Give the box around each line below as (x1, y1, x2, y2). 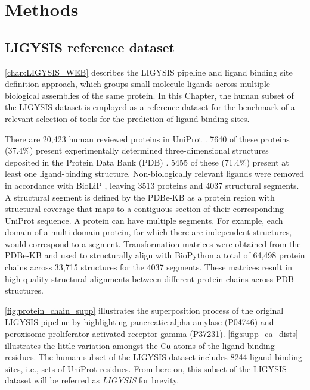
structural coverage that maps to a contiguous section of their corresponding (5, 202, 284, 215)
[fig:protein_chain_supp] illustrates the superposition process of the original (5, 304, 284, 316)
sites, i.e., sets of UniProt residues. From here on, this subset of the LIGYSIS (5, 362, 287, 375)
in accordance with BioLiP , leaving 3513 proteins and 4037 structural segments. (5, 179, 299, 191)
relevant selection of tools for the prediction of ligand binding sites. (5, 112, 250, 124)
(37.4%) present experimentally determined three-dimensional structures (5, 144, 269, 157)
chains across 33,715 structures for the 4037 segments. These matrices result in (5, 261, 292, 273)
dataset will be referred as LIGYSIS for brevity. (5, 374, 179, 386)
